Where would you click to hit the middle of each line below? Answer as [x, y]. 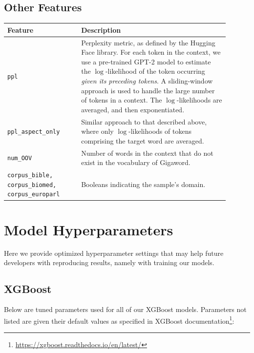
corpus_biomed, [32, 185]
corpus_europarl [34, 195]
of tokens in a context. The [122, 100]
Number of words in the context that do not [147, 153]
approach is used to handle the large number [148, 90]
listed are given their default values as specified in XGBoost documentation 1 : [119, 320]
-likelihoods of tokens [160, 131]
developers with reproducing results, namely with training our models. [109, 262]
